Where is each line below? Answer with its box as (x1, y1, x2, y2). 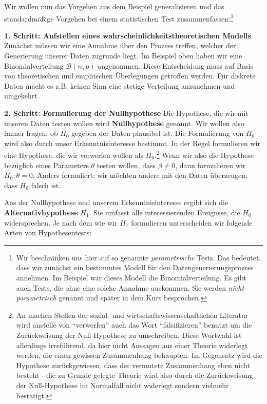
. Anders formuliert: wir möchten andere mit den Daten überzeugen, (32, 170, 247, 180)
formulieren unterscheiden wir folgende (131, 217, 253, 228)
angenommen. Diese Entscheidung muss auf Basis (98, 60, 253, 71)
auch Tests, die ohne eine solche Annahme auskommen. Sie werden (16, 282, 226, 293)
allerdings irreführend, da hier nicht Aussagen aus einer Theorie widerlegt (16, 339, 248, 350)
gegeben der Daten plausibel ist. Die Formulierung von (71, 128, 244, 138)
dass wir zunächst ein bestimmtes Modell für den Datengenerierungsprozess (16, 262, 254, 273)
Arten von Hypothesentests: (4, 227, 92, 238)
